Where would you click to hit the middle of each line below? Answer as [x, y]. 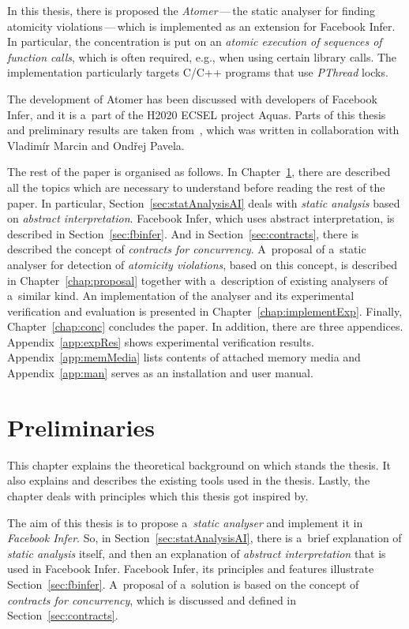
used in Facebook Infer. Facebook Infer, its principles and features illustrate [191, 569]
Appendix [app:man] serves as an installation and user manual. [160, 373]
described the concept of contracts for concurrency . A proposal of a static [187, 249]
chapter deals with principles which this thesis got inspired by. [158, 495]
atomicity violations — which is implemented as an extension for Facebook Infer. [201, 26]
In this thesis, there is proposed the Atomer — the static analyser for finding [191, 10]
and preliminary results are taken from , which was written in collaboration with [203, 130]
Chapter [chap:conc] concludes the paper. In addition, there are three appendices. [205, 326]
